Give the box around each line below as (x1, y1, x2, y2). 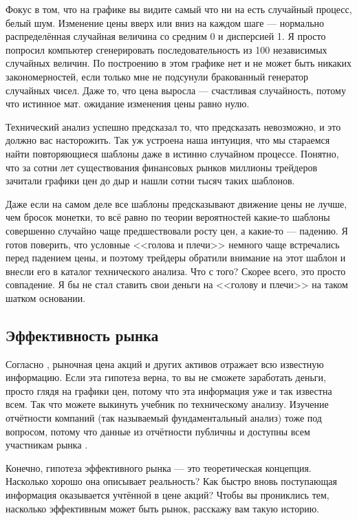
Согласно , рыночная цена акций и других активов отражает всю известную (6, 356, 324, 371)
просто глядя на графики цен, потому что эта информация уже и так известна (6, 383, 332, 398)
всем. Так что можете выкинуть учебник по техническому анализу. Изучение (6, 397, 329, 411)
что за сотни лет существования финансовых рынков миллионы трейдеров (6, 160, 317, 174)
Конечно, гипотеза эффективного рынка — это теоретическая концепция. (6, 460, 312, 475)
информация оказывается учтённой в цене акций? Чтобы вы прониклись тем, (6, 488, 329, 502)
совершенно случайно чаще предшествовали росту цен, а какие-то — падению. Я (6, 223, 348, 237)
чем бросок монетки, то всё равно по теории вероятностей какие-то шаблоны (6, 210, 330, 224)
